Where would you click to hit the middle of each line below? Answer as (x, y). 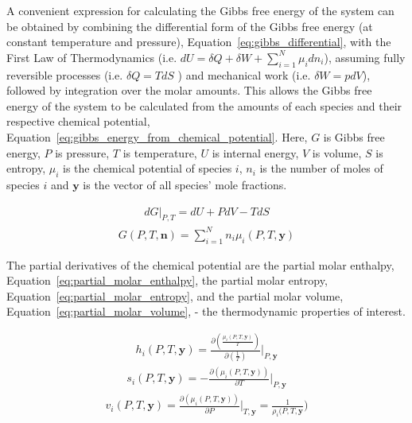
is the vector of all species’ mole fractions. (185, 184)
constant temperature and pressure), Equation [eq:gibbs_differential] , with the (199, 42)
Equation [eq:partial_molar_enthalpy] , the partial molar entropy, (167, 280)
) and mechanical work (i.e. (244, 74)
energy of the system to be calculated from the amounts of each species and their (204, 105)
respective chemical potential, (78, 121)
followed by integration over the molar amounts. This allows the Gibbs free (189, 90)
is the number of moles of (321, 168)
